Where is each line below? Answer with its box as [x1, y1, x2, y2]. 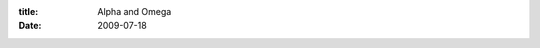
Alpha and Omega [97, 6, 172, 17]
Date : [18, 20, 42, 32]
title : [18, 6, 39, 17]
